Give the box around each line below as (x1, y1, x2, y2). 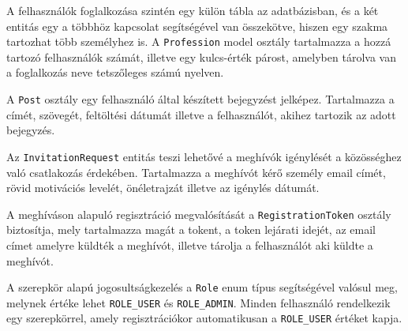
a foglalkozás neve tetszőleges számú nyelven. (6, 64, 224, 81)
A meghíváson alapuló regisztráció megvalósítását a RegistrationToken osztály (6, 205, 391, 222)
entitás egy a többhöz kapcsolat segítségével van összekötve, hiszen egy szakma (6, 17, 388, 34)
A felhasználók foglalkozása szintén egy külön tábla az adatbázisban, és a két (6, 2, 379, 18)
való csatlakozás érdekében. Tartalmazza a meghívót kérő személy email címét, (6, 164, 386, 180)
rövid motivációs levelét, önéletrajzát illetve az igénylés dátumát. (6, 179, 320, 196)
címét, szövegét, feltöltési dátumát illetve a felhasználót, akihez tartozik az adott (6, 106, 396, 122)
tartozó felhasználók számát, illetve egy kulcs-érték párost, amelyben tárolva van (6, 48, 396, 65)
